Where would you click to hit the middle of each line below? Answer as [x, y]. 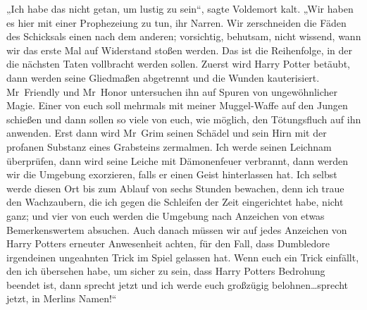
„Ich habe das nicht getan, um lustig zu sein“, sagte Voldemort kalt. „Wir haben [180, 8]
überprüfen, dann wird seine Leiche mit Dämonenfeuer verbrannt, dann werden [177, 160]
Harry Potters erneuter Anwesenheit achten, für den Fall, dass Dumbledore [168, 243]
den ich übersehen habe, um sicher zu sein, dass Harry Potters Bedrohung [166, 271]
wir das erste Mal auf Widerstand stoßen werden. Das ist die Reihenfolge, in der [180, 50]
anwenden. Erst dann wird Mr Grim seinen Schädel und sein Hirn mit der [167, 133]
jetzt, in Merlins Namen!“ [62, 298]
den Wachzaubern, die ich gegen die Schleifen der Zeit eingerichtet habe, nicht [175, 202]
